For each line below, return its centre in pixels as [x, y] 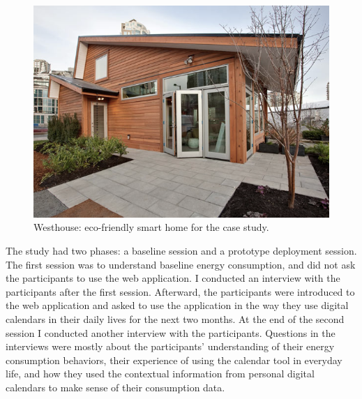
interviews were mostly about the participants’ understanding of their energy [170, 346]
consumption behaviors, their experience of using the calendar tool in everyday [174, 360]
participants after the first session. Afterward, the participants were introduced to [180, 291]
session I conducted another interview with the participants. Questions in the [171, 332]
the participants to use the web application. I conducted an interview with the [173, 278]
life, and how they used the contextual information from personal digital [160, 374]
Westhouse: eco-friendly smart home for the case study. [151, 227]
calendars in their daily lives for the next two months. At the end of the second [175, 319]
